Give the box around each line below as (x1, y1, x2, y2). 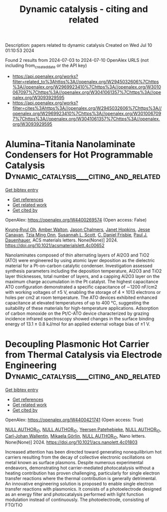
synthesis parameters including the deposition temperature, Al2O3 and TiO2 (5, 268, 162, 274)
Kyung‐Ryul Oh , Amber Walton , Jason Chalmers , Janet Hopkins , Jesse (5, 226, 151, 233)
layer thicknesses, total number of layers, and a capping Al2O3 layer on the (5, 273, 160, 279)
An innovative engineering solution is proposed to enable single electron (5, 481, 154, 487)
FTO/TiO (5, 502, 23, 508)
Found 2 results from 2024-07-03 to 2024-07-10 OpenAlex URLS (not (5, 57, 149, 63)
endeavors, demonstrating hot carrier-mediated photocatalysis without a (5, 465, 155, 471)
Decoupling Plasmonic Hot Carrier (5, 338, 150, 350)
